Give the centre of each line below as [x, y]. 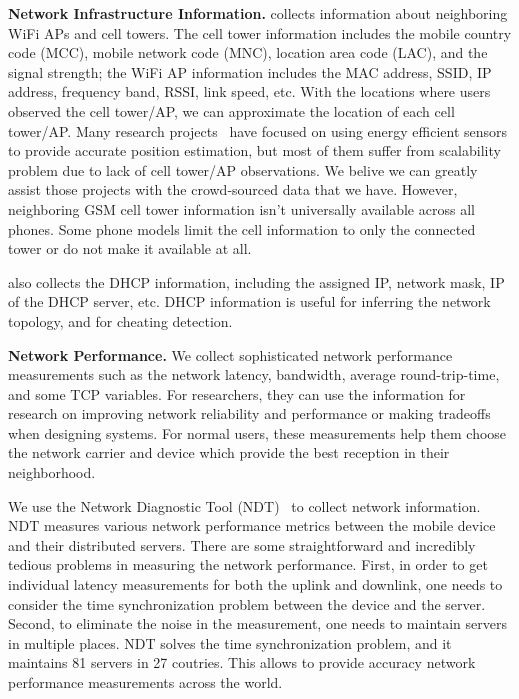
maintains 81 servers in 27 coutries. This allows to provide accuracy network [242, 662]
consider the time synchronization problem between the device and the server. [247, 603]
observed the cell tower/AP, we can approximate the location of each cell [231, 110]
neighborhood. [52, 472]
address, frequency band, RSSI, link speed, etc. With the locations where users [249, 91]
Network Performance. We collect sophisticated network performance [230, 354]
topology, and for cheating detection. [120, 320]
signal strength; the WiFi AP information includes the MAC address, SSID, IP [250, 71]
